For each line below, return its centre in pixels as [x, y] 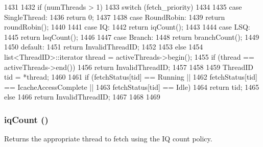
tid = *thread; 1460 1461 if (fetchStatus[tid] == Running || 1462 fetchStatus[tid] [131, 77]
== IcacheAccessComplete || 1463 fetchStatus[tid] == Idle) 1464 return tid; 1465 [132, 87]
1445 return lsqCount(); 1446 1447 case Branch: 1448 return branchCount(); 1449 [132, 36]
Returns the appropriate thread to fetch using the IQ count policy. [108, 139]
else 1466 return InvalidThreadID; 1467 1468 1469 [82, 97]
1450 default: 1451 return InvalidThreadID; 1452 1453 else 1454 [104, 47]
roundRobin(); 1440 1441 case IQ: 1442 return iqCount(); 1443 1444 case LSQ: [127, 27]
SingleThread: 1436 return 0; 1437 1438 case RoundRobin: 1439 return [115, 17]
